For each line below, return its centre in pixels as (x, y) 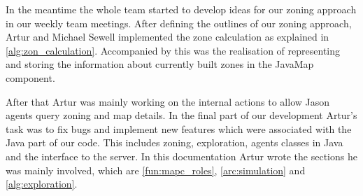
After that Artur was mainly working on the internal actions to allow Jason (168, 101)
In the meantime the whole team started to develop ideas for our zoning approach (181, 9)
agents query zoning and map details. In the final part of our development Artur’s (181, 115)
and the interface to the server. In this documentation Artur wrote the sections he (181, 156)
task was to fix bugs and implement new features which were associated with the (179, 128)
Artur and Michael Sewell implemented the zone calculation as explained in (168, 37)
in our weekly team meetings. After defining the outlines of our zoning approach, (179, 23)
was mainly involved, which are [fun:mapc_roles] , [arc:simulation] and (156, 170)
